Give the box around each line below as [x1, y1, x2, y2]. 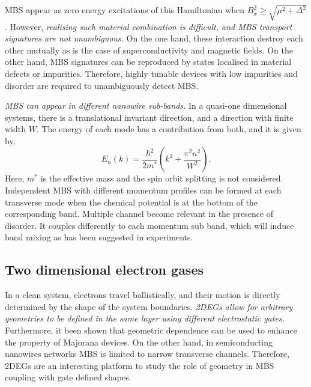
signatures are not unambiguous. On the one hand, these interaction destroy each [5, 32, 303, 44]
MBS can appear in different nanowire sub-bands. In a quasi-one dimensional [5, 99, 287, 112]
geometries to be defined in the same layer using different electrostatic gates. [5, 312, 285, 325]
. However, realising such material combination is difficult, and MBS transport [5, 20, 292, 32]
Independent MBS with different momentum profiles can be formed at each [5, 184, 282, 197]
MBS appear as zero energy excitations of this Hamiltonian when [5, 4, 245, 16]
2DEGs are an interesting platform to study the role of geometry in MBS [5, 359, 274, 371]
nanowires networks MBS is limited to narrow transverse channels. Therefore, [5, 347, 290, 360]
